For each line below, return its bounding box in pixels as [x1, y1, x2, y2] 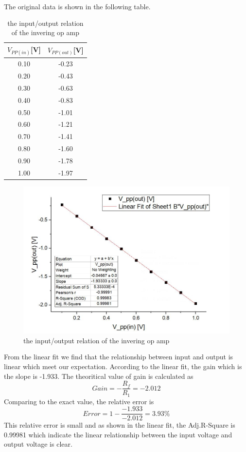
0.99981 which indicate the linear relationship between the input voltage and [4, 429, 232, 439]
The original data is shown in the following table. [4, 1, 151, 11]
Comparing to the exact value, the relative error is [4, 396, 154, 406]
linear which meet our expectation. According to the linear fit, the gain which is [4, 361, 242, 371]
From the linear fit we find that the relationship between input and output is [4, 352, 233, 362]
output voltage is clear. [4, 439, 72, 449]
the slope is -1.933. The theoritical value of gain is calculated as [4, 371, 193, 381]
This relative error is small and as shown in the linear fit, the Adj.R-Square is [4, 420, 235, 430]
